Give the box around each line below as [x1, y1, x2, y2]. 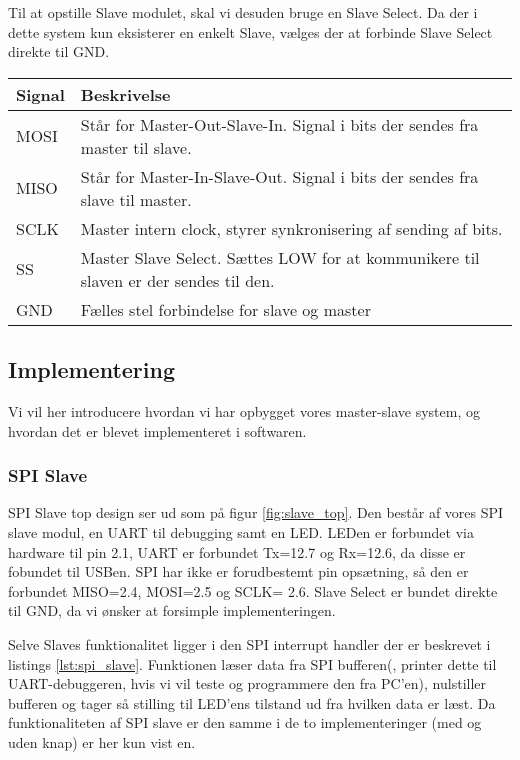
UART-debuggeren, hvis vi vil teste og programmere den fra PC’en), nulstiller [8, 673, 487, 694]
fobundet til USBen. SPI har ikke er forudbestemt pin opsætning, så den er [8, 561, 469, 582]
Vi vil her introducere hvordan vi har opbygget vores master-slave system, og [8, 400, 480, 421]
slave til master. [80, 187, 192, 211]
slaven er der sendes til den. [80, 268, 275, 292]
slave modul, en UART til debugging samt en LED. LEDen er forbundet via [8, 521, 474, 542]
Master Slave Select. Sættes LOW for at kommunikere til [80, 245, 480, 269]
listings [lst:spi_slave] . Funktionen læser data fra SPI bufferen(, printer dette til [8, 653, 497, 674]
